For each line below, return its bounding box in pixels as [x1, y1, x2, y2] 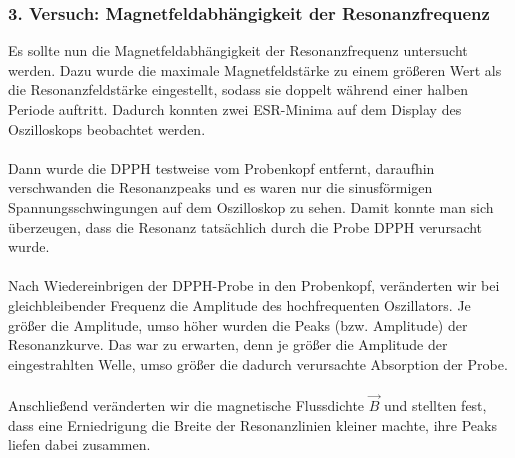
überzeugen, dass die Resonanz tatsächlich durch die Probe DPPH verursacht [8, 216, 483, 237]
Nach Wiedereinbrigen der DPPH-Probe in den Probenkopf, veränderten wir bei [8, 275, 500, 296]
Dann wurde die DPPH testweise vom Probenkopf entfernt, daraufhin [8, 157, 435, 178]
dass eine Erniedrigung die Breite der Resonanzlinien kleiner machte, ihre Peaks [8, 414, 497, 435]
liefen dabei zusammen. [8, 434, 151, 455]
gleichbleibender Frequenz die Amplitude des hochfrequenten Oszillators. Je [8, 294, 471, 315]
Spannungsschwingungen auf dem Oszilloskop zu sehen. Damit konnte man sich [8, 196, 494, 217]
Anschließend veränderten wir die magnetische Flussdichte [8, 395, 365, 416]
